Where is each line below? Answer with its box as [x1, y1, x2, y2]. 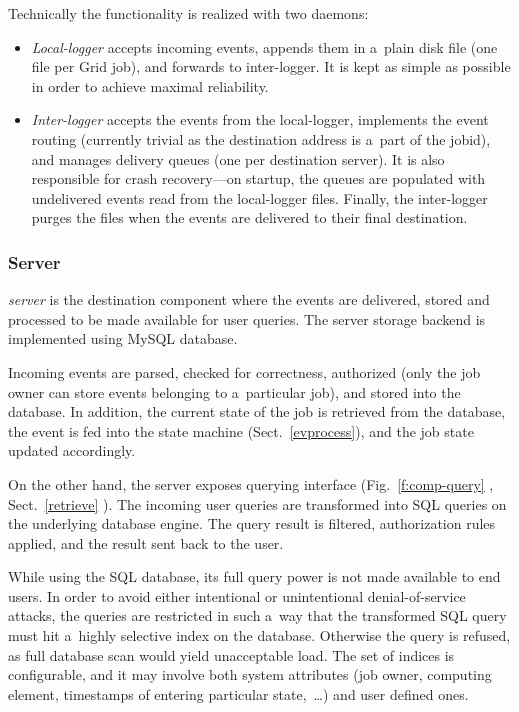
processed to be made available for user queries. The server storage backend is [8, 308, 486, 329]
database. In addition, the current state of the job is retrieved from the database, [8, 401, 506, 422]
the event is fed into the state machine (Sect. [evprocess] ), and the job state [8, 420, 474, 441]
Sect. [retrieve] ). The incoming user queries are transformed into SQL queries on [8, 493, 507, 514]
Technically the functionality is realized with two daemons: [8, 3, 369, 23]
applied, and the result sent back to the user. [8, 532, 284, 553]
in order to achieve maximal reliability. [31, 75, 269, 96]
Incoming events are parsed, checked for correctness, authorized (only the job [8, 361, 481, 382]
